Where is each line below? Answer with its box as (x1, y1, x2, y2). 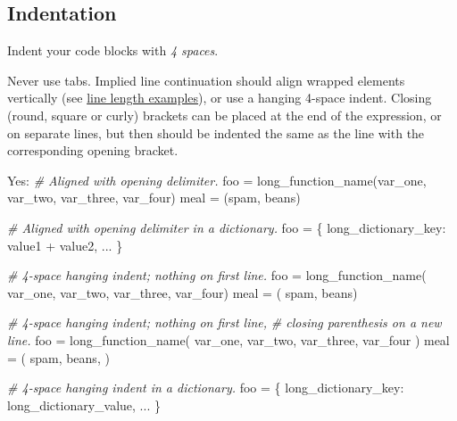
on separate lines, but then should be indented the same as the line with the (7, 123, 425, 142)
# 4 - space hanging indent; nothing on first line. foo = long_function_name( (7, 266, 427, 285)
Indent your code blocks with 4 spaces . (7, 41, 219, 60)
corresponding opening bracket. (7, 141, 179, 160)
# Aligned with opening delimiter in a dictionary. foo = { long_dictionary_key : (7, 218, 446, 236)
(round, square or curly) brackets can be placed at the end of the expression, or (7, 105, 442, 124)
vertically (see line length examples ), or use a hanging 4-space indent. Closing (7, 88, 432, 107)
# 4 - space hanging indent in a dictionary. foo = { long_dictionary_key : (7, 378, 404, 397)
